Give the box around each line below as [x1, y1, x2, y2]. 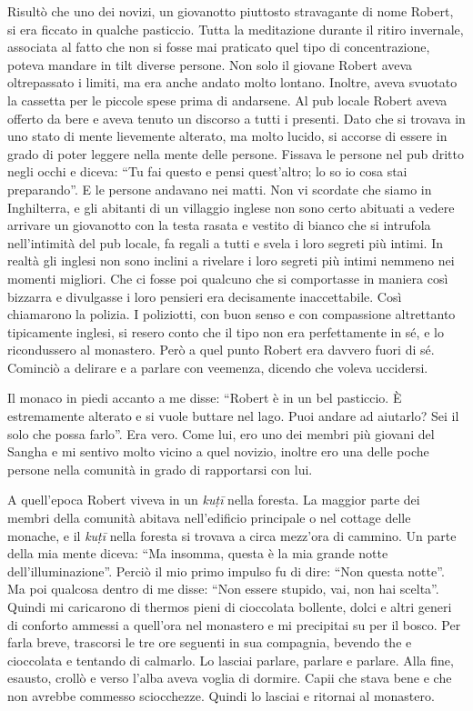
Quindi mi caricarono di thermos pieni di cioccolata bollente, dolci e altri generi [7, 597, 452, 616]
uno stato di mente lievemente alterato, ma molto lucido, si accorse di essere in [7, 126, 448, 145]
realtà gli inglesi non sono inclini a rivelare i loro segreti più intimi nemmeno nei [7, 251, 455, 270]
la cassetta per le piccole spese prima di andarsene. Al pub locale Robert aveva [7, 90, 448, 109]
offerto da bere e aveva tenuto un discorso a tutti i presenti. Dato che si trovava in [7, 108, 466, 127]
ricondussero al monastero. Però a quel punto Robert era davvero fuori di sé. [7, 340, 435, 359]
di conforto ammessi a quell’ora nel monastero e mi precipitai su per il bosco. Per [7, 615, 461, 634]
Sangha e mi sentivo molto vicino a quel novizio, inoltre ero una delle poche [7, 442, 429, 461]
